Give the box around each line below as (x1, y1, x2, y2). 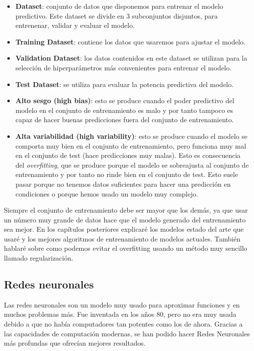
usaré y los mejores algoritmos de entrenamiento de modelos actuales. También (4, 233, 241, 243)
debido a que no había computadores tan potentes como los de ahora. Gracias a (4, 319, 243, 329)
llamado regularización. (4, 253, 73, 263)
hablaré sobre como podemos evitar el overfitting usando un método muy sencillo (4, 243, 248, 253)
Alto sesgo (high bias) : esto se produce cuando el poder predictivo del (15, 95, 234, 106)
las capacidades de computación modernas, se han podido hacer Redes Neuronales (4, 328, 250, 338)
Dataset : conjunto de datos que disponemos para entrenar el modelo (15, 1, 223, 11)
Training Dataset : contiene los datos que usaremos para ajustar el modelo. (15, 36, 246, 46)
